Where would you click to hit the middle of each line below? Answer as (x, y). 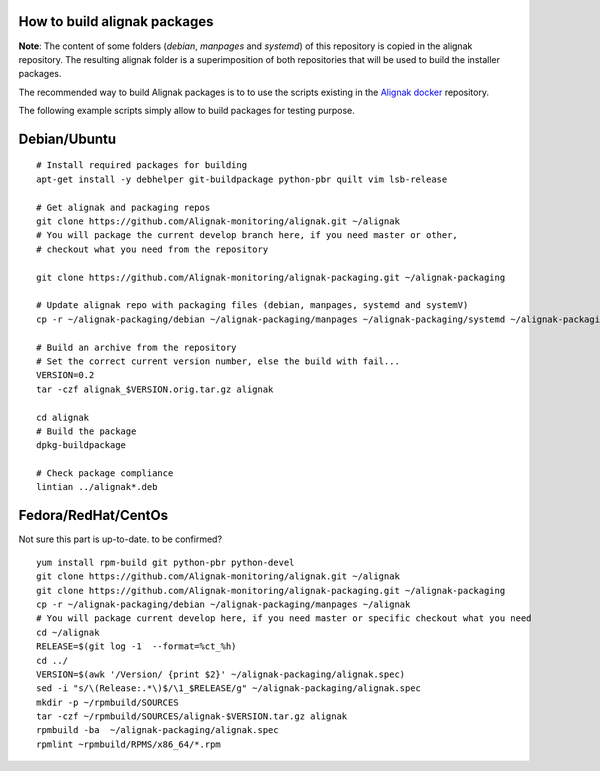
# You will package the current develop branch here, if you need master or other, (247, 235)
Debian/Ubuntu (67, 138)
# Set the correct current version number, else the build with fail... (218, 361)
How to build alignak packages (116, 21)
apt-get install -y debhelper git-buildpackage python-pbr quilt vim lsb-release (242, 179)
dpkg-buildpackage (81, 445)
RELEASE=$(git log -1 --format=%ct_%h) (136, 646)
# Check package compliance (105, 473)
